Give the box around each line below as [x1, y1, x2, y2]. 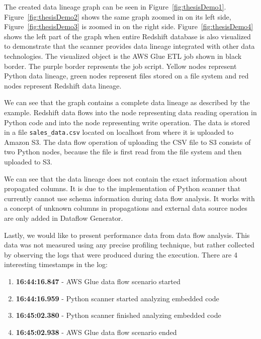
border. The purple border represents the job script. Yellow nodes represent [4, 60, 237, 71]
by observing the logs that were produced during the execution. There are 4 [4, 249, 237, 260]
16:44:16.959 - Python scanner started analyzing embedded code [16, 293, 219, 303]
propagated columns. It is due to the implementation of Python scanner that [4, 183, 241, 194]
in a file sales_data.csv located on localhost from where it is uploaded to [4, 127, 234, 137]
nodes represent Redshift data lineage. [4, 80, 122, 91]
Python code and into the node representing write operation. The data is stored [4, 117, 250, 127]
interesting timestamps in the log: [4, 259, 108, 270]
